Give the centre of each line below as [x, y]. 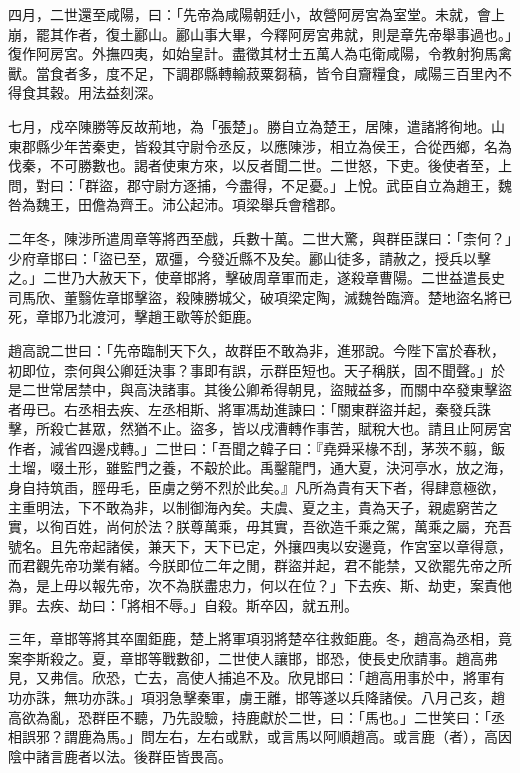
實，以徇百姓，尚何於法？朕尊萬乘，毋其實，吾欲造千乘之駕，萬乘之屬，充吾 [260, 526]
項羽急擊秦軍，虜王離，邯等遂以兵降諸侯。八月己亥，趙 [322, 697]
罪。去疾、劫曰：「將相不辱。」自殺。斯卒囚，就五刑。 [183, 604]
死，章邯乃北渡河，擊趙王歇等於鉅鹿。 [134, 316]
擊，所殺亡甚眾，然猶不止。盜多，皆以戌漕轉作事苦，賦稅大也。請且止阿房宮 [260, 428]
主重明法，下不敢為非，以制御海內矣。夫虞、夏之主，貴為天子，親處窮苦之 [253, 506]
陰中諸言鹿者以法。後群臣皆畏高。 [120, 755]
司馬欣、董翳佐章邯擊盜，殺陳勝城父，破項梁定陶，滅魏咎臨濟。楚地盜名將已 [260, 296]
